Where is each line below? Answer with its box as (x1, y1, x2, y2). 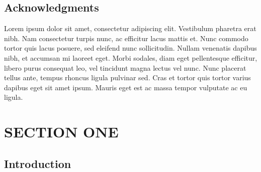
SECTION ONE (4, 121, 119, 142)
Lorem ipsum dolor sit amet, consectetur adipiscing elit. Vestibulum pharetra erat (4, 23, 256, 34)
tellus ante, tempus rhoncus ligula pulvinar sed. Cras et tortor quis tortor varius (4, 72, 251, 83)
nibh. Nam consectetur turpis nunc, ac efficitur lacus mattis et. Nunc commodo (4, 33, 248, 43)
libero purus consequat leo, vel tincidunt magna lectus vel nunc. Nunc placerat (4, 62, 246, 73)
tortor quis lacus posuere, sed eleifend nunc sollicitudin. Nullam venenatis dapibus (4, 43, 257, 53)
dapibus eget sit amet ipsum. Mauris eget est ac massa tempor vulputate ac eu (4, 82, 247, 92)
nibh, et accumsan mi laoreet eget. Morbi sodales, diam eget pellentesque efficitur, (4, 52, 257, 63)
